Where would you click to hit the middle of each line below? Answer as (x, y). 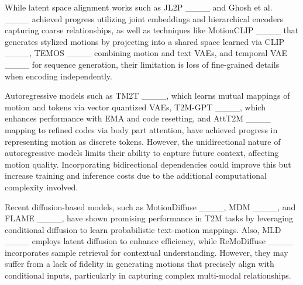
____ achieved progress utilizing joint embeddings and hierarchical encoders (144, 18)
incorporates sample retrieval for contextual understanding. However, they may (147, 252)
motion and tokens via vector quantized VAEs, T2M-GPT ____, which (135, 107)
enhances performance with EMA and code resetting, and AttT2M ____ (138, 118)
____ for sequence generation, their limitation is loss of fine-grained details (142, 64)
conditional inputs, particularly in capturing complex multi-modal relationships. (148, 275)
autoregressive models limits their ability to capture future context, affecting (142, 153)
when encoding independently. (58, 76)
